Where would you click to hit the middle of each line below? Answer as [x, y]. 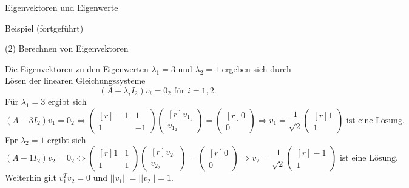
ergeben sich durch [256, 68]
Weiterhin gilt [31, 177]
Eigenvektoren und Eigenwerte [62, 7]
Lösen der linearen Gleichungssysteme [75, 80]
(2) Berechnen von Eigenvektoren [67, 48]
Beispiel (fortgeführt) [44, 28]
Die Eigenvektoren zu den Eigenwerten [77, 68]
